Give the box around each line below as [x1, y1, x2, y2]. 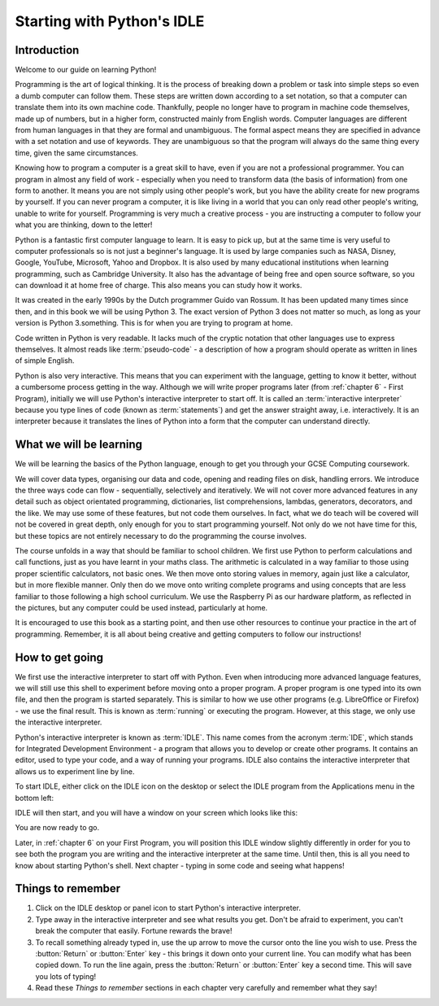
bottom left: [15, 793, 54, 803]
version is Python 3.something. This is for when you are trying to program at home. [15, 318, 293, 328]
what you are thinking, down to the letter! [15, 220, 153, 230]
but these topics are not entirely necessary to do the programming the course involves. [15, 531, 307, 540]
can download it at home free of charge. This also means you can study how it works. [15, 281, 302, 291]
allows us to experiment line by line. [15, 766, 135, 776]
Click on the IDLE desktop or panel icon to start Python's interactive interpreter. [35, 903, 301, 913]
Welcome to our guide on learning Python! [15, 65, 157, 75]
